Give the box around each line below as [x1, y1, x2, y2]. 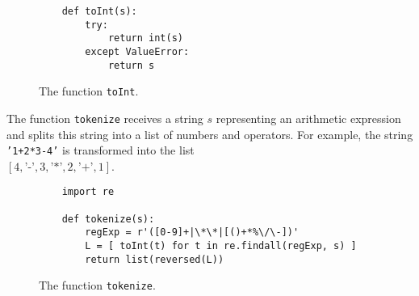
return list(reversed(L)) [85, 253, 224, 265]
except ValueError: [85, 45, 190, 57]
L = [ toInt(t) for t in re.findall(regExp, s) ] [85, 240, 357, 252]
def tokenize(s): [61, 213, 155, 225]
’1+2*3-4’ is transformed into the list [6, 142, 195, 159]
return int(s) [107, 32, 183, 44]
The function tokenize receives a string [6, 109, 203, 126]
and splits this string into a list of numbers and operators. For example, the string [6, 125, 413, 142]
